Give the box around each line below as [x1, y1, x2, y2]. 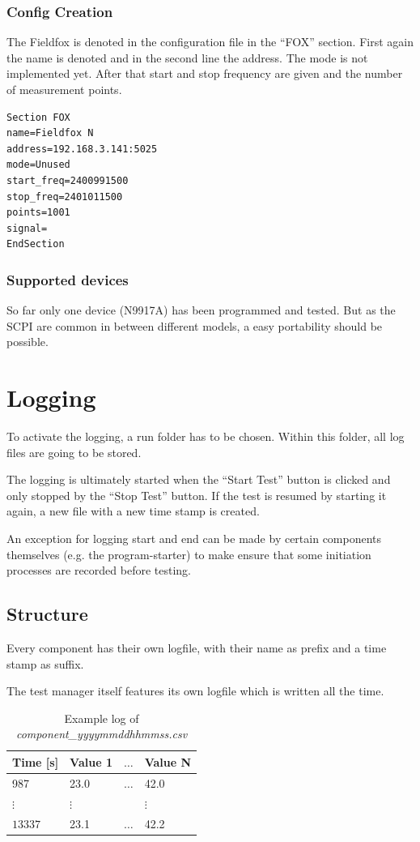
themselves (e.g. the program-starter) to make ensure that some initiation [6, 545, 371, 562]
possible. [6, 333, 49, 350]
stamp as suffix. [6, 655, 84, 672]
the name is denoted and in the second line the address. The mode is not [6, 49, 368, 66]
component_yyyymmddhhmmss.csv [15, 725, 188, 742]
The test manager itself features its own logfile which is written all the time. [6, 682, 384, 699]
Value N [144, 753, 192, 770]
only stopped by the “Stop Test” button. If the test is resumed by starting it [6, 486, 387, 503]
